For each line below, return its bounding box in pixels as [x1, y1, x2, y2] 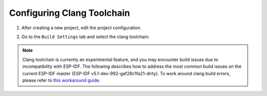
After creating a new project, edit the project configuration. [21, 25, 142, 31]
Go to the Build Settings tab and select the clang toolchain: [21, 34, 150, 40]
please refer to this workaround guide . [22, 77, 101, 83]
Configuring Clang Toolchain [9, 7, 131, 18]
